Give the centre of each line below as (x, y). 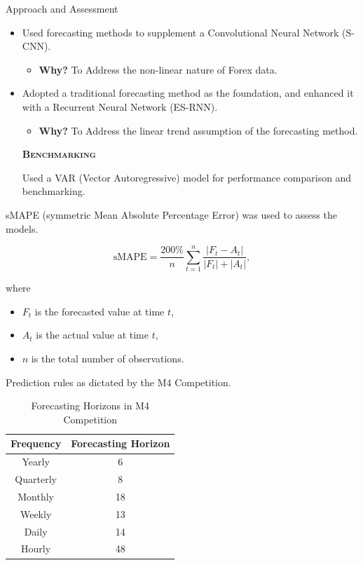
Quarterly (36, 479)
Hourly (36, 549)
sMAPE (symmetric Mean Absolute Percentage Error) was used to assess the (171, 214)
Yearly (36, 462)
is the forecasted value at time (100, 311)
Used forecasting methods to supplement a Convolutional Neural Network (180, 32)
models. (22, 228)
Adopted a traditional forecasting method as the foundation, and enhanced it (188, 93)
